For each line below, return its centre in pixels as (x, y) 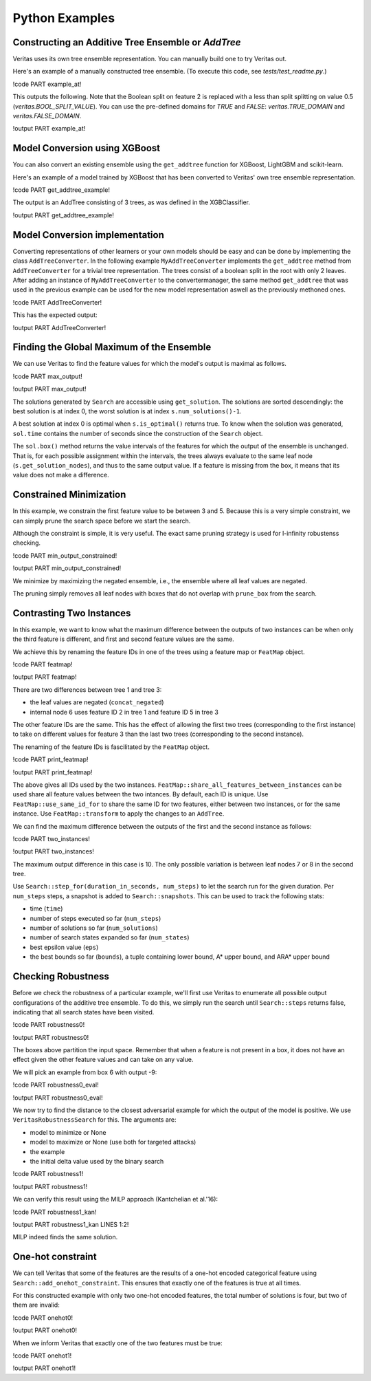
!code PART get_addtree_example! (61, 190)
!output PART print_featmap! (53, 772)
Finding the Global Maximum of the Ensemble (112, 347)
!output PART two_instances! (53, 851)
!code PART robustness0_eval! (56, 1085)
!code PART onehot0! (43, 1318)
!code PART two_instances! (52, 838)
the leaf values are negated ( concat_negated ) (97, 702)
